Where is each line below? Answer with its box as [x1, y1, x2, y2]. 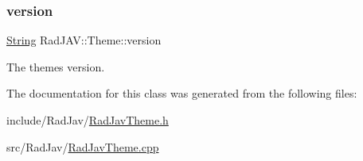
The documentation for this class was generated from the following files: [6, 85, 357, 102]
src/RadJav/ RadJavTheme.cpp [6, 138, 159, 155]
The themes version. [6, 58, 105, 75]
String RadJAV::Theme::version [6, 32, 162, 48]
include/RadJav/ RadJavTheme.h [6, 112, 169, 128]
